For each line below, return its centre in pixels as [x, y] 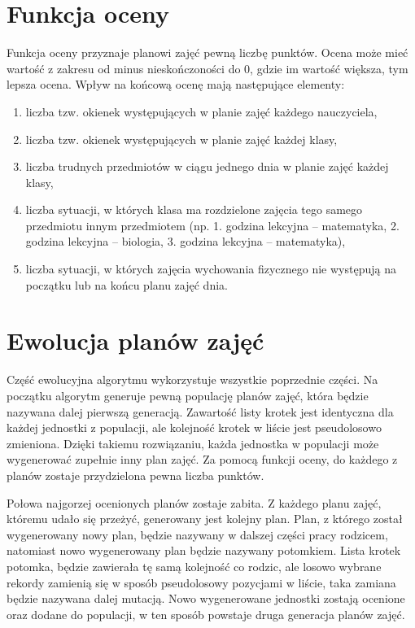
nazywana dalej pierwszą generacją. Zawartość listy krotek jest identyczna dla [200, 411]
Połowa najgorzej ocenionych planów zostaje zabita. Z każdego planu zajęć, [194, 502]
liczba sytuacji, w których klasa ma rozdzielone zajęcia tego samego [194, 209]
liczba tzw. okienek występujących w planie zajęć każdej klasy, [181, 139]
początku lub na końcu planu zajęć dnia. [127, 284]
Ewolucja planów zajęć [135, 340]
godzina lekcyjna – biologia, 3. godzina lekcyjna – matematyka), [186, 241]
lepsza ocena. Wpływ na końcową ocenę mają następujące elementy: [176, 84]
